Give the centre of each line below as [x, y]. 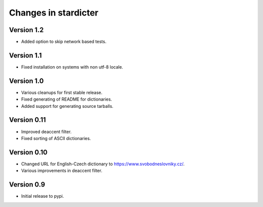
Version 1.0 [26, 81]
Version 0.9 [27, 185]
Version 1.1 [26, 55]
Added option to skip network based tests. [64, 42]
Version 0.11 [28, 120]
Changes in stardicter [54, 13]
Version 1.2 [26, 30]
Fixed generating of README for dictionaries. [66, 99]
